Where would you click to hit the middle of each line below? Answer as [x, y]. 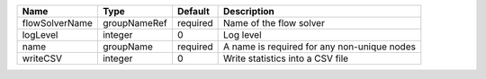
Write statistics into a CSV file [286, 58]
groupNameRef [135, 23]
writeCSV [42, 58]
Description [249, 11]
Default [193, 11]
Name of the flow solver [274, 23]
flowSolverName [58, 23]
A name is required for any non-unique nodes [319, 47]
